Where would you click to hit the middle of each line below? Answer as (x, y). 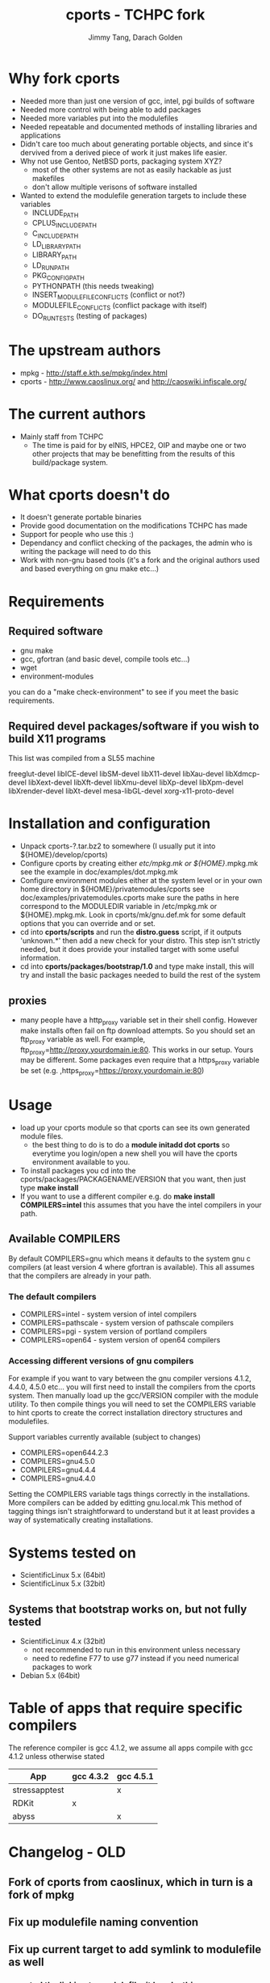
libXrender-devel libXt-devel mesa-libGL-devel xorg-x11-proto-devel (121, 791)
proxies (27, 1000)
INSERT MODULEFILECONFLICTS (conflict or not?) (108, 296)
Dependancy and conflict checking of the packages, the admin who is (136, 543)
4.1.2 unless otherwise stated (56, 1757)
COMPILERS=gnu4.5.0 (57, 1461)
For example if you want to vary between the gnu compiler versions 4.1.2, (130, 1378)
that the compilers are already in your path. (80, 1275)
